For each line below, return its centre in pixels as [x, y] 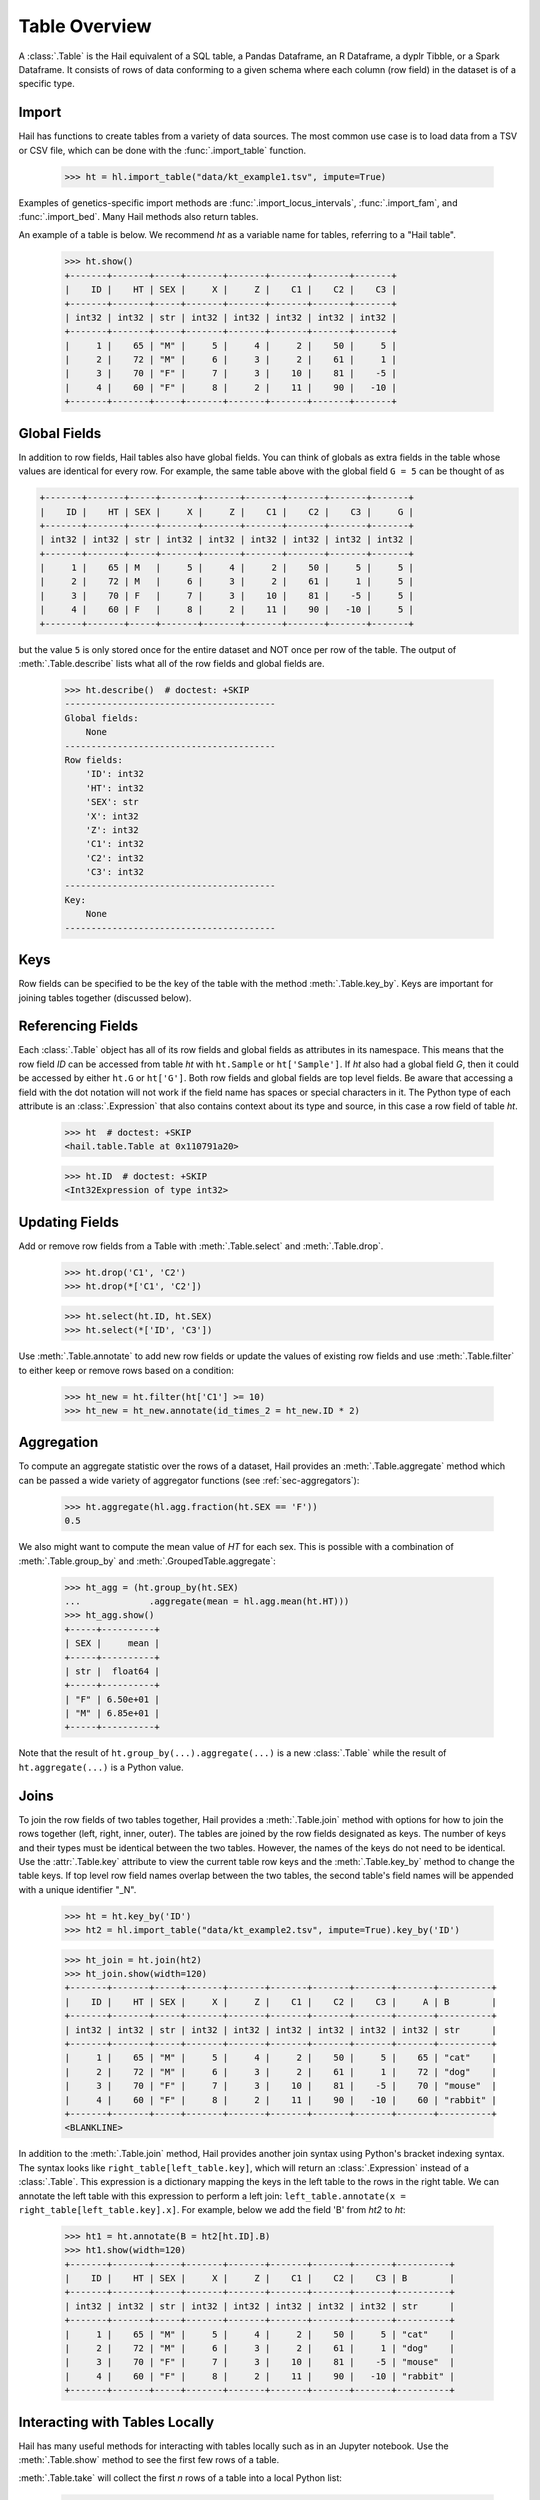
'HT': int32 [115, 788]
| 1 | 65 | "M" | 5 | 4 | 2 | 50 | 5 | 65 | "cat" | [280, 2058]
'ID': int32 [115, 774]
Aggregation [58, 1442]
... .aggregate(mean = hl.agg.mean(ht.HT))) [207, 1601]
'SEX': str [112, 802]
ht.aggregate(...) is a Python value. [101, 1767]
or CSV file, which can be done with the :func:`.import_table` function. [162, 150]
